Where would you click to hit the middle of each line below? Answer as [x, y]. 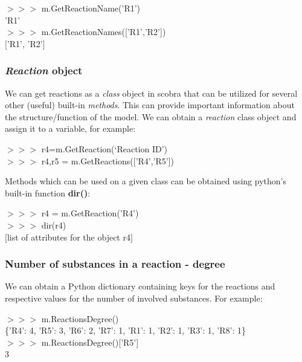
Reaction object [44, 70]
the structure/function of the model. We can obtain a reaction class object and [151, 116]
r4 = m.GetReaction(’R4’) [90, 213]
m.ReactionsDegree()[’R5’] [90, 342]
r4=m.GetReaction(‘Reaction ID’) [104, 148]
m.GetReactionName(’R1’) [91, 8]
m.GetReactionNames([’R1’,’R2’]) [104, 32]
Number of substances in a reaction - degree [115, 264]
